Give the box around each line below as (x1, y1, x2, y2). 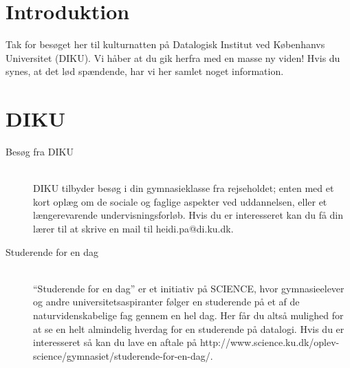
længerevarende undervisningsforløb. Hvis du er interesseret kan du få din (33, 208, 344, 222)
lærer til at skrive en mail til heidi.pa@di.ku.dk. (33, 221, 234, 235)
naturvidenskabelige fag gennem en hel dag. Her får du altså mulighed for (33, 307, 344, 322)
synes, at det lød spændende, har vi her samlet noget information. (6, 64, 284, 78)
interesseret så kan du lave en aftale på (33, 335, 197, 349)
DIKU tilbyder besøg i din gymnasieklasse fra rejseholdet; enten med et (33, 181, 334, 195)
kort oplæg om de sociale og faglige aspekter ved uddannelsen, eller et (33, 194, 327, 208)
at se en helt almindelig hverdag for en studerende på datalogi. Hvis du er (33, 321, 344, 336)
